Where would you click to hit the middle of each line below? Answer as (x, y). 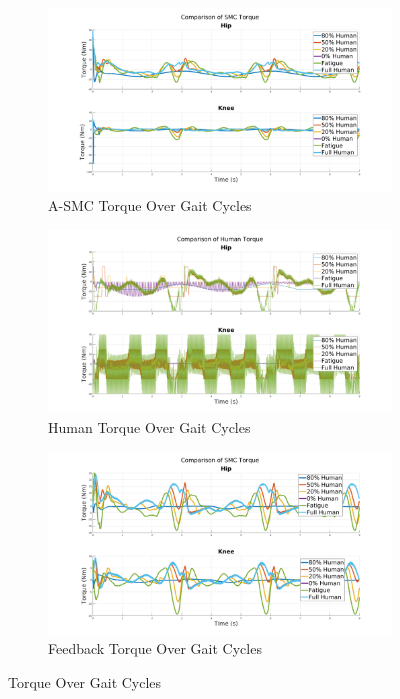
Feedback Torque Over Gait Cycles (155, 648)
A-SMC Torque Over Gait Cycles (150, 205)
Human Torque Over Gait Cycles (149, 426)
